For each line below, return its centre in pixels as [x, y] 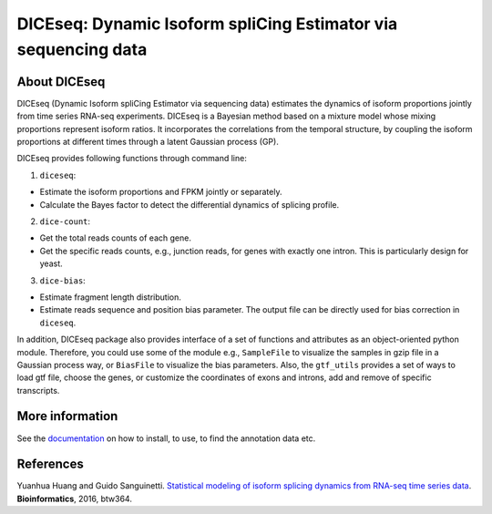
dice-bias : [62, 280]
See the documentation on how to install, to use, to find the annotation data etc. [166, 438]
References [50, 464]
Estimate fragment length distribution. [111, 297]
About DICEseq [61, 82]
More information [67, 416]
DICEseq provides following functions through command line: [132, 159]
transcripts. [38, 390]
